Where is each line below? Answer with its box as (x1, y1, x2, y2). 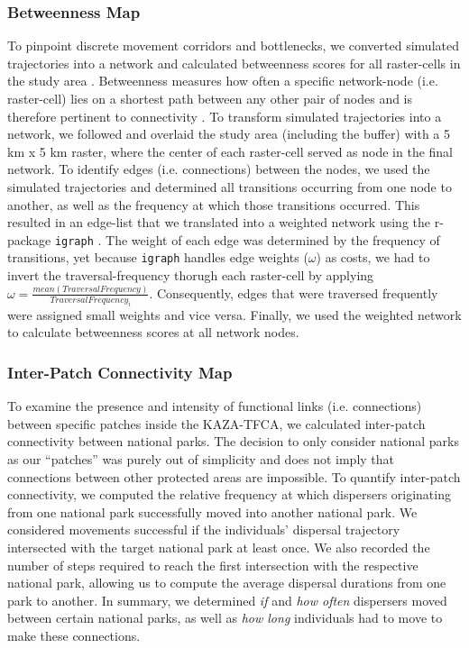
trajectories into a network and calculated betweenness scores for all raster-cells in (7, 53, 461, 72)
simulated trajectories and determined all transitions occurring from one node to (7, 177, 452, 196)
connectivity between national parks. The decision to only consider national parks (7, 432, 459, 451)
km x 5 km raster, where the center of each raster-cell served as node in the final (7, 141, 454, 160)
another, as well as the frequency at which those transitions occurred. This (7, 195, 420, 214)
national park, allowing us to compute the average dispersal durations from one (7, 573, 446, 592)
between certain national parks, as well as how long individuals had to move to (7, 608, 443, 627)
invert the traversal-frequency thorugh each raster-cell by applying (7, 266, 374, 285)
